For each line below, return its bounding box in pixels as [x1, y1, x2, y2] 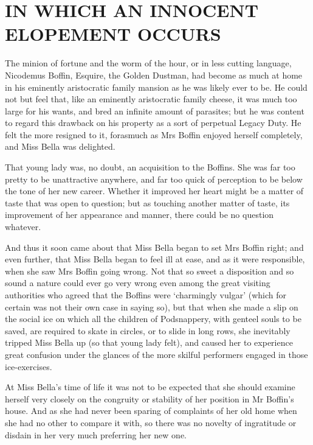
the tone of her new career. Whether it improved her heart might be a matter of [5, 184, 304, 197]
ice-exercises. [5, 360, 52, 373]
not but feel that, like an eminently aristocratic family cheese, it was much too [5, 93, 297, 105]
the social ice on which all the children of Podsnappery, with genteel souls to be [5, 312, 301, 325]
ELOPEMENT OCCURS [5, 21, 221, 46]
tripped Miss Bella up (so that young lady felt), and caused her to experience [5, 336, 293, 349]
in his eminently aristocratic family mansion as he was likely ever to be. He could [5, 80, 308, 93]
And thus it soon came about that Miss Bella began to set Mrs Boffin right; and [5, 240, 304, 253]
